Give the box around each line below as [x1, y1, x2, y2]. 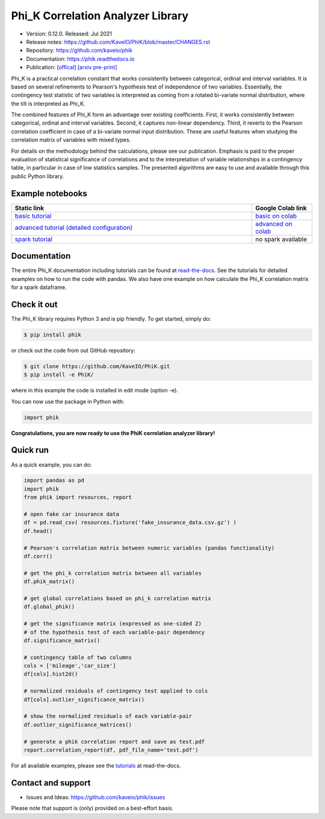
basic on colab [255, 211, 297, 220]
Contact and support [11, 777, 91, 788]
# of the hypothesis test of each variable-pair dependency [23, 629, 205, 635]
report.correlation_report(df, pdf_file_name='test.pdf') [23, 746, 199, 753]
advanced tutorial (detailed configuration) [14, 223, 133, 232]
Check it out [11, 299, 58, 309]
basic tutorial [14, 211, 52, 220]
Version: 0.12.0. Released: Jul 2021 [26, 30, 113, 37]
